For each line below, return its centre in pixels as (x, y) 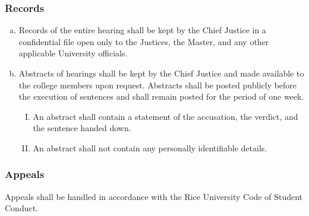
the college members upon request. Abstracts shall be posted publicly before (158, 85)
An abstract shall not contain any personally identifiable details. (150, 147)
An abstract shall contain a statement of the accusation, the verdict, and (165, 116)
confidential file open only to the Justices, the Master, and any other (144, 41)
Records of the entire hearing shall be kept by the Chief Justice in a (142, 30)
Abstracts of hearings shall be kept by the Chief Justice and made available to (161, 73)
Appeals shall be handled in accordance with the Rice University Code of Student (154, 196)
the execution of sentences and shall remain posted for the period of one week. (161, 96)
